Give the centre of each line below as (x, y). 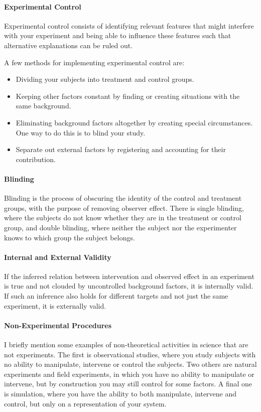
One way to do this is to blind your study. (81, 132)
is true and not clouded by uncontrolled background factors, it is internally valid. (129, 286)
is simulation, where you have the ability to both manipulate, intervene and (120, 394)
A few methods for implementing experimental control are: (94, 62)
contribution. (36, 159)
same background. (43, 106)
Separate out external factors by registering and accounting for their (121, 149)
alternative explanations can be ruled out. (69, 45)
